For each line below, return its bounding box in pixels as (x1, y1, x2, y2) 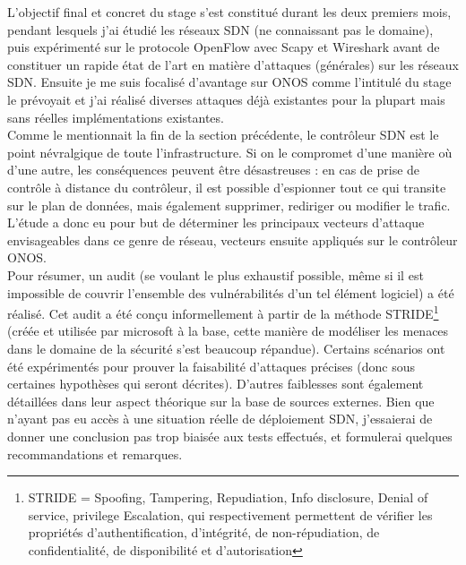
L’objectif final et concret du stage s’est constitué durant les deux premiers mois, (7, 3, 452, 21)
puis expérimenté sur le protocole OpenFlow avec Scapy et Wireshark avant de (7, 38, 440, 56)
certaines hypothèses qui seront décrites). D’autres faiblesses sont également (7, 374, 424, 393)
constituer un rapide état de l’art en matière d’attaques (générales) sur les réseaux (7, 55, 459, 73)
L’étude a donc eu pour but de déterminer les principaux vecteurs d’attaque (7, 213, 425, 232)
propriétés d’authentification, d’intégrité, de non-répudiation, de (28, 523, 380, 542)
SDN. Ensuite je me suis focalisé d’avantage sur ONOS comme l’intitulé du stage (7, 73, 452, 91)
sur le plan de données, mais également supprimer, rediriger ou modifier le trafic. (7, 195, 451, 214)
